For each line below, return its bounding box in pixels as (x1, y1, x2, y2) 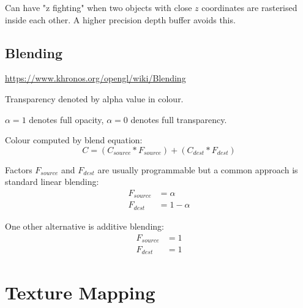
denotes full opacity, (29, 113, 104, 126)
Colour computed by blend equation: (5, 133, 143, 146)
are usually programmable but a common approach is (97, 163, 298, 176)
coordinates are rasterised (201, 1, 297, 13)
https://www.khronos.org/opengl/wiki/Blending (5, 72, 186, 85)
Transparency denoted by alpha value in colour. (5, 92, 184, 105)
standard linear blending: (5, 175, 99, 188)
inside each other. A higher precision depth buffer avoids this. (5, 13, 236, 26)
